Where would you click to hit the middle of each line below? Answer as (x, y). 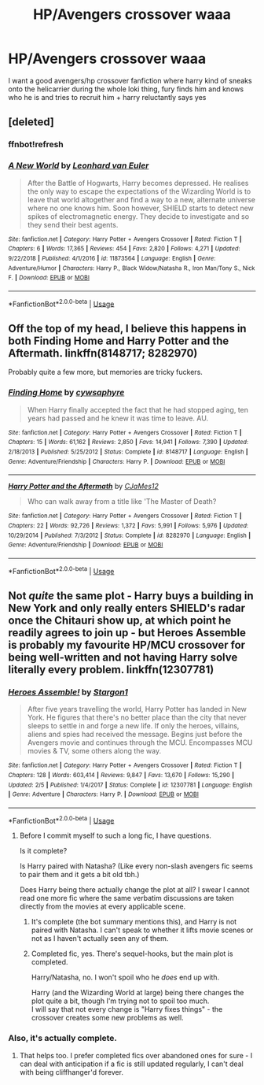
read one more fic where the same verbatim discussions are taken (126, 898)
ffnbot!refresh (36, 145)
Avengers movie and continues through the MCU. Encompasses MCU (140, 742)
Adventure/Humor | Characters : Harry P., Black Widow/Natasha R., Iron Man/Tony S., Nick (132, 268)
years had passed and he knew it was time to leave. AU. (118, 418)
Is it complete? (43, 851)
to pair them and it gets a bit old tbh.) (79, 875)
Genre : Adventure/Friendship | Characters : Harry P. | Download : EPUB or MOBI (117, 461)
